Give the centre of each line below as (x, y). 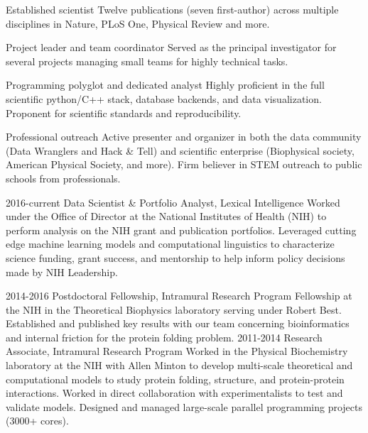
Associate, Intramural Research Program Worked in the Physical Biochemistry (177, 351)
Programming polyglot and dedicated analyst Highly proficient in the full (165, 85)
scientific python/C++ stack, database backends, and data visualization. (164, 98)
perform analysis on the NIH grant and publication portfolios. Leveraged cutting (181, 230)
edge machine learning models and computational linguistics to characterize (170, 244)
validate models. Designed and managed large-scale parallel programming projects (184, 406)
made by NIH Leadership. (62, 272)
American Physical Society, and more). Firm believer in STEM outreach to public (184, 164)
